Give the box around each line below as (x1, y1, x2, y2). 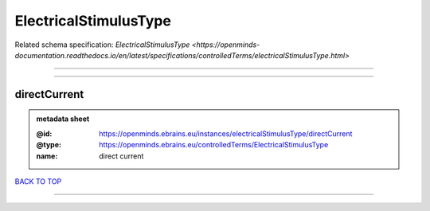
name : (36, 151, 58, 161)
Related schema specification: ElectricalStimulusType (14, 40, 190, 49)
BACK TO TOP (14, 176, 62, 186)
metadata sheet (36, 114, 90, 123)
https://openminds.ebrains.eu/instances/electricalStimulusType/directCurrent (99, 128, 353, 139)
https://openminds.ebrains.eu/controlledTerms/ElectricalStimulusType (99, 140, 329, 150)
